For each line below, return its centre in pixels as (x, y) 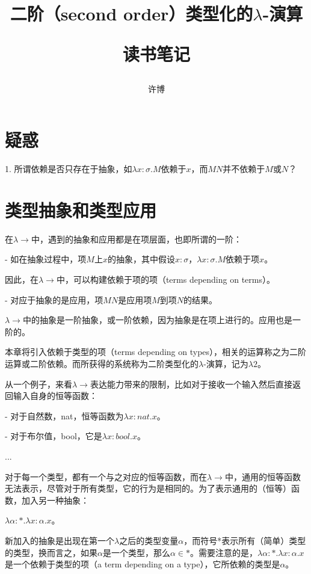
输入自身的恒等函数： (55, 396)
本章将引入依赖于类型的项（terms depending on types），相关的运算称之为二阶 (156, 352)
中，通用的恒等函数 (263, 476)
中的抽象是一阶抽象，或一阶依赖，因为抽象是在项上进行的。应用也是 (157, 320)
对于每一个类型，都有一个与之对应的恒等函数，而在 (106, 476)
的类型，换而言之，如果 (51, 552)
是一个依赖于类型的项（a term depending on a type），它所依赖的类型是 (143, 564)
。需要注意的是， (224, 552)
